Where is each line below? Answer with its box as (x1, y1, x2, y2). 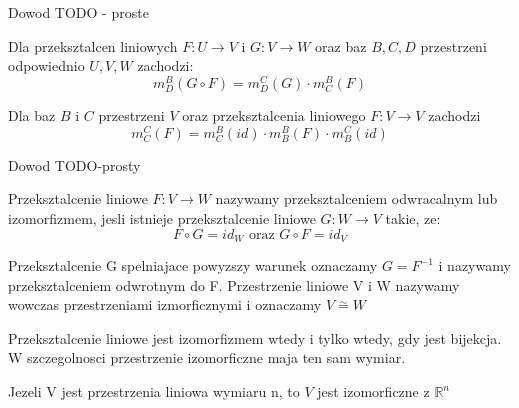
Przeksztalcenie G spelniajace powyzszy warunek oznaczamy (8, 255, 378, 276)
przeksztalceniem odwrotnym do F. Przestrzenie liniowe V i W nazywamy (8, 274, 460, 295)
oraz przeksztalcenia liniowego (182, 105, 366, 126)
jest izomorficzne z (317, 381, 430, 402)
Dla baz (8, 105, 56, 126)
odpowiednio (8, 55, 85, 76)
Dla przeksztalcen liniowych (8, 35, 178, 56)
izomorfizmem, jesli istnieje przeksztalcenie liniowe (8, 208, 316, 229)
